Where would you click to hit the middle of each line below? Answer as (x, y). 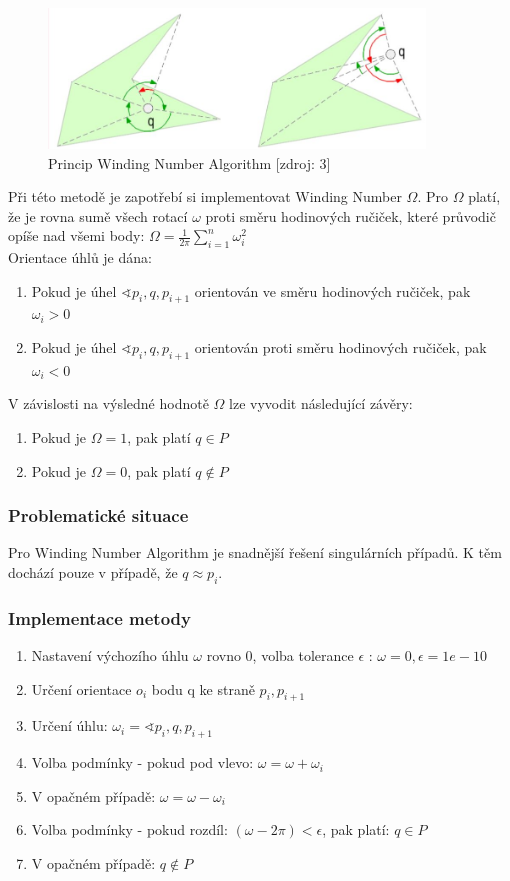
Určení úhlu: (69, 725)
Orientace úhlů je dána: (80, 257)
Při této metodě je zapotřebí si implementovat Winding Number (205, 196)
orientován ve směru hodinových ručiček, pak (332, 290)
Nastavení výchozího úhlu (110, 655)
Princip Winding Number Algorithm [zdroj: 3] (189, 162)
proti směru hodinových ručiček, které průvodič (350, 215)
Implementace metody (99, 617)
